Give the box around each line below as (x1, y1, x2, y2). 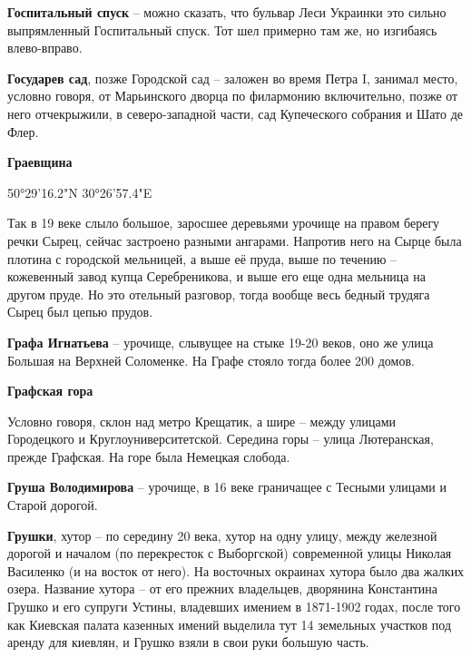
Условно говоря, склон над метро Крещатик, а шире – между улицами (7, 411, 397, 430)
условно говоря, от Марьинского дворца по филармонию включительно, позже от (7, 86, 458, 105)
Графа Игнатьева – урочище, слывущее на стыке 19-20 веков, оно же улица (7, 332, 434, 351)
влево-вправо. (7, 38, 83, 57)
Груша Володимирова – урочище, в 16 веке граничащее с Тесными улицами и (7, 477, 446, 496)
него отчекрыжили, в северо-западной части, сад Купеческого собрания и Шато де (7, 103, 463, 123)
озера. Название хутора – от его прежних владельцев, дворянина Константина (7, 579, 437, 598)
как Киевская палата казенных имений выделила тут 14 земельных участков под (7, 614, 452, 633)
